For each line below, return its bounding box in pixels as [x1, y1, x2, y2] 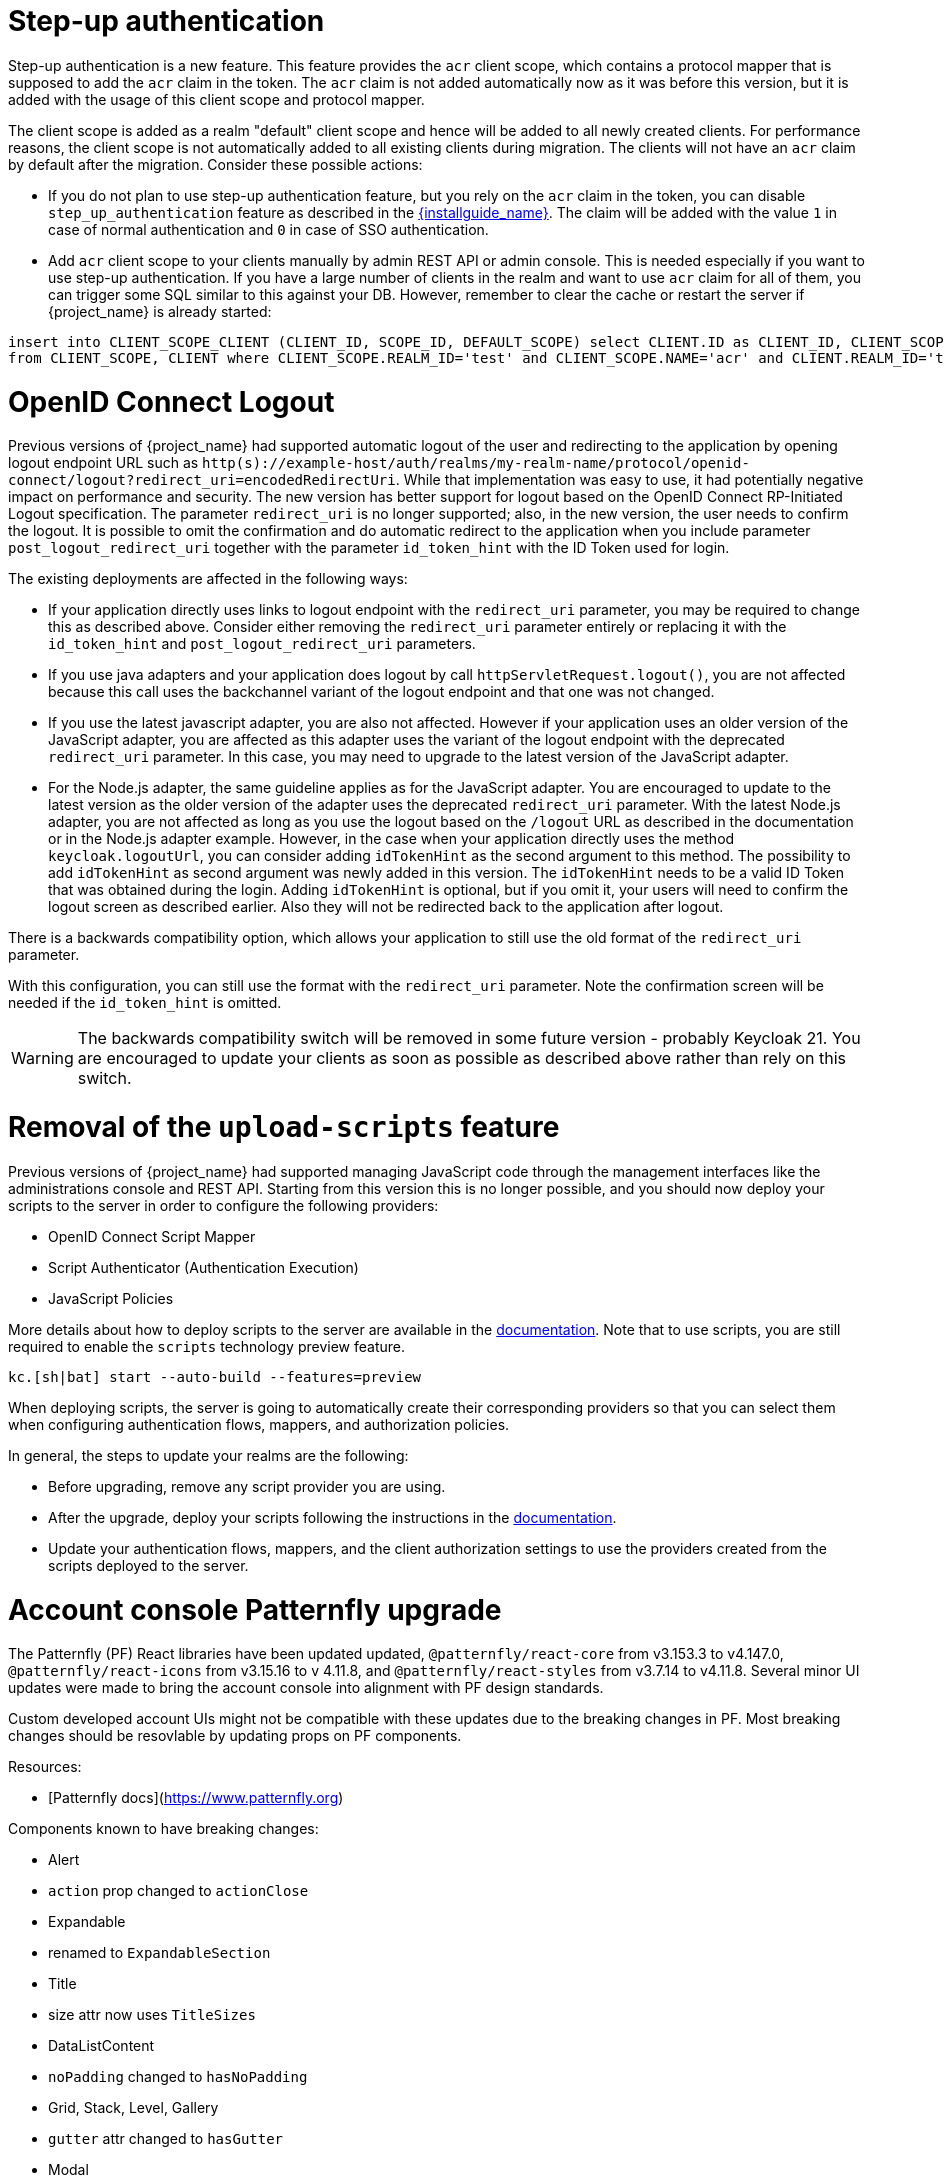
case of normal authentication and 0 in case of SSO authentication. [48, 220, 489, 238]
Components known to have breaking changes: [8, 1820, 319, 1838]
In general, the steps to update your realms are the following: [8, 1446, 409, 1464]
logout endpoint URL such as [8, 454, 199, 472]
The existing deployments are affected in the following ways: [8, 570, 408, 588]
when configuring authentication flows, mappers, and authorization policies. [8, 1415, 510, 1433]
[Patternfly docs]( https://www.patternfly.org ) [48, 1789, 344, 1807]
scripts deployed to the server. [48, 1556, 249, 1574]
